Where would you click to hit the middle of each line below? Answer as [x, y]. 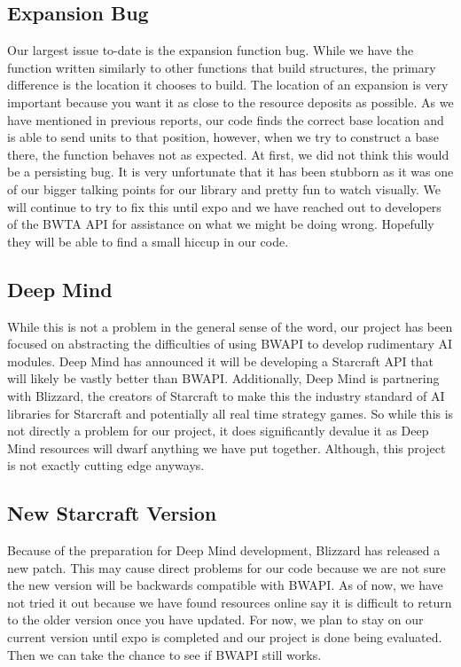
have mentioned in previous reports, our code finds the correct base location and [226, 119]
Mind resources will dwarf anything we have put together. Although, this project [227, 447]
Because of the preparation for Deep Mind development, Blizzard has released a [224, 550]
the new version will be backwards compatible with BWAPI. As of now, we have [225, 585]
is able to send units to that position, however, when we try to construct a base [223, 137]
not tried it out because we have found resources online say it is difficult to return [230, 602]
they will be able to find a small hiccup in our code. [148, 241]
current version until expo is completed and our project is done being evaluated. [225, 637]
